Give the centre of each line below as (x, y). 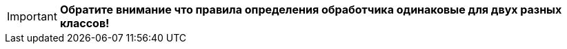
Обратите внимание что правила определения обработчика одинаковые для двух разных (311, 10)
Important (32, 16)
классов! (84, 23)
